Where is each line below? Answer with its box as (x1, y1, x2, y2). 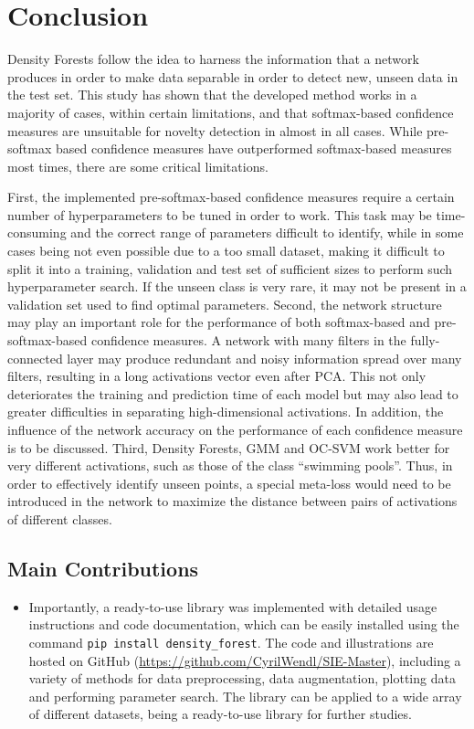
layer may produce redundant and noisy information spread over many (67, 348, 462, 367)
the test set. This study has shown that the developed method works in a (7, 85, 417, 104)
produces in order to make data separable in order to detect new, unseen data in (7, 67, 458, 86)
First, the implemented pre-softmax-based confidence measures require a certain (7, 187, 455, 206)
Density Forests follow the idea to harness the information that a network (7, 49, 419, 69)
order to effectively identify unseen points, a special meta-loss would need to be (7, 473, 451, 492)
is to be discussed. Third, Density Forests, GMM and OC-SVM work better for (7, 438, 450, 457)
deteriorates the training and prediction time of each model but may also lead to (7, 384, 458, 403)
